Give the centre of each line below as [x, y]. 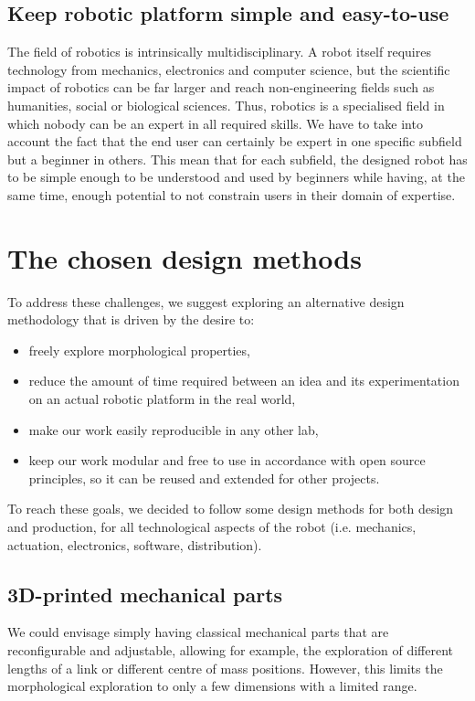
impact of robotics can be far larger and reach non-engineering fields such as [221, 87]
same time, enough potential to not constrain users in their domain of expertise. [232, 194]
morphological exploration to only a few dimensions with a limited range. [212, 686]
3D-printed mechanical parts [145, 594]
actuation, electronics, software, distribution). [135, 544]
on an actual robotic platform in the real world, [162, 399]
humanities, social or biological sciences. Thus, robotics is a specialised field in [226, 105]
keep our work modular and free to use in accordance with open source [227, 460]
